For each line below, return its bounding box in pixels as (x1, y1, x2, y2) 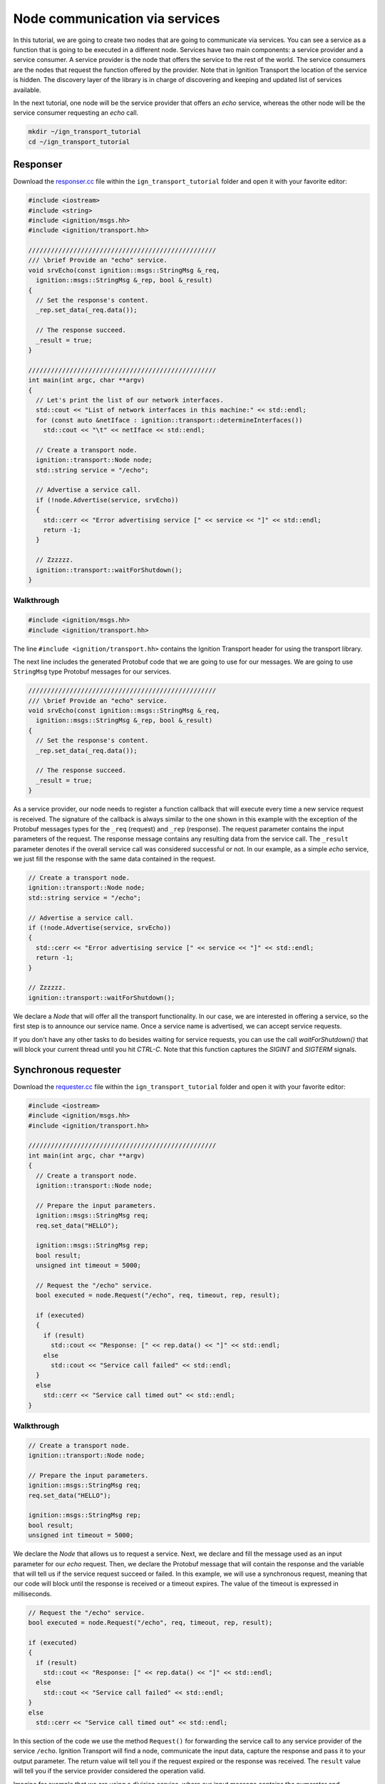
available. (13, 86, 42, 94)
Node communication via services (13, 11, 220, 26)
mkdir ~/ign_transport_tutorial (28, 128, 142, 136)
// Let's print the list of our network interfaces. (36, 396, 224, 404)
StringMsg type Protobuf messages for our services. (13, 667, 171, 676)
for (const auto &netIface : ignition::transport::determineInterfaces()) (36, 416, 303, 424)
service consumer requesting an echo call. (13, 108, 139, 117)
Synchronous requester (13, 1063, 121, 1075)
